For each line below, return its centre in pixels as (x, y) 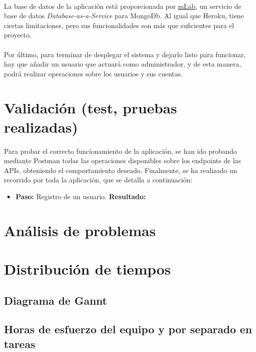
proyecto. (18, 35)
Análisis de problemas (80, 230)
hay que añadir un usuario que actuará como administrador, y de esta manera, (123, 64)
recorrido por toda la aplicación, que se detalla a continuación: (98, 180)
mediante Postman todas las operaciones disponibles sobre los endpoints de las (123, 160)
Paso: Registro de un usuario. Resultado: (80, 196)
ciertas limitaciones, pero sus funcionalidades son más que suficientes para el (119, 25)
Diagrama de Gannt (56, 300)
